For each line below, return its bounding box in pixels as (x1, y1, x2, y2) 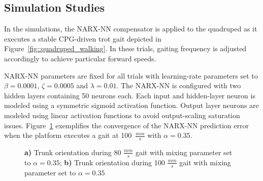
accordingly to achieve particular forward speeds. (4, 53, 156, 63)
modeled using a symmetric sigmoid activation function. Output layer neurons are (4, 100, 259, 111)
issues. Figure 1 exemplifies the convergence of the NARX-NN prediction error (4, 120, 249, 130)
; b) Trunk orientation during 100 (59, 157, 165, 167)
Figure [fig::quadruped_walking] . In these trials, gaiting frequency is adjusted (4, 43, 247, 54)
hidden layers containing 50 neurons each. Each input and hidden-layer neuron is (4, 90, 255, 100)
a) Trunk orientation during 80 (24, 147, 121, 157)
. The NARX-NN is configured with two (116, 80, 241, 91)
